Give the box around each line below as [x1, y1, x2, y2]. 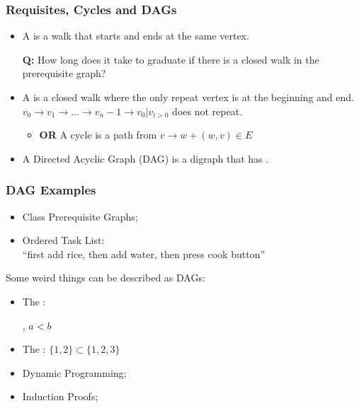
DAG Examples [6, 181, 96, 199]
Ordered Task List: [22, 233, 105, 247]
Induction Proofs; [22, 389, 98, 404]
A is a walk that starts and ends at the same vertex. [22, 28, 249, 43]
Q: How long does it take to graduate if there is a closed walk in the [22, 52, 319, 66]
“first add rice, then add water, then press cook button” [22, 246, 266, 261]
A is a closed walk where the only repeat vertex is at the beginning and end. [22, 90, 354, 104]
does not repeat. [172, 103, 242, 118]
